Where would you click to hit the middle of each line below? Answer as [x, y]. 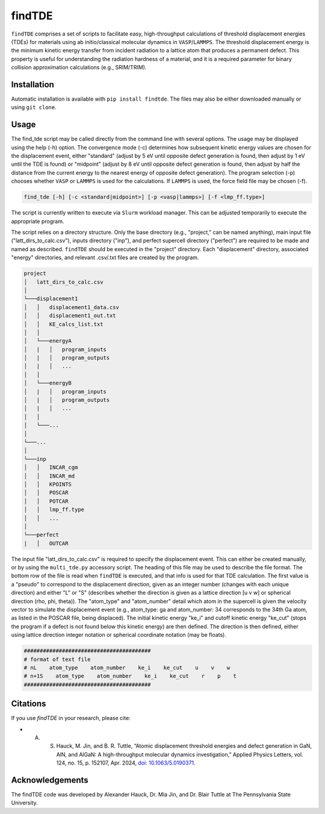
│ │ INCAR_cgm [51, 468]
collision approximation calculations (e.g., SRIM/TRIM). [79, 67]
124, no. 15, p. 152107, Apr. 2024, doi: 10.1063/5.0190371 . [126, 763]
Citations [29, 704]
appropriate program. [38, 221]
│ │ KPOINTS [48, 484]
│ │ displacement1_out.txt [70, 316]
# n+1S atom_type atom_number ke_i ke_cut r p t [130, 676]
